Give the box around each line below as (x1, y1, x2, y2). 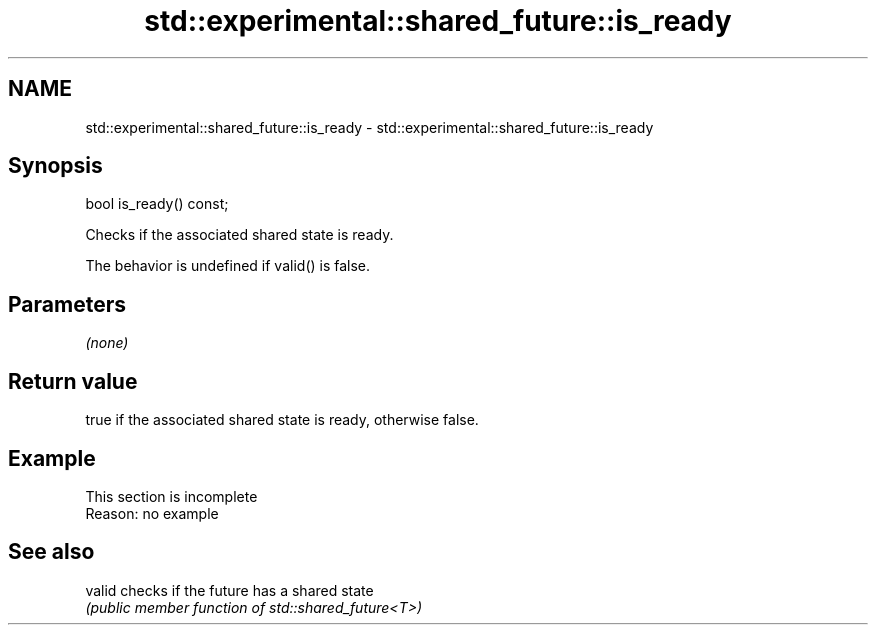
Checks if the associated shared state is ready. (85, 226, 394, 244)
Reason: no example (85, 504, 219, 522)
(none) (85, 334, 129, 352)
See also (8, 539, 95, 565)
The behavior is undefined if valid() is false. (85, 257, 371, 275)
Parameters (8, 291, 126, 317)
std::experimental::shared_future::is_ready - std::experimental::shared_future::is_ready (85, 118, 654, 136)
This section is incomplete (85, 487, 258, 505)
